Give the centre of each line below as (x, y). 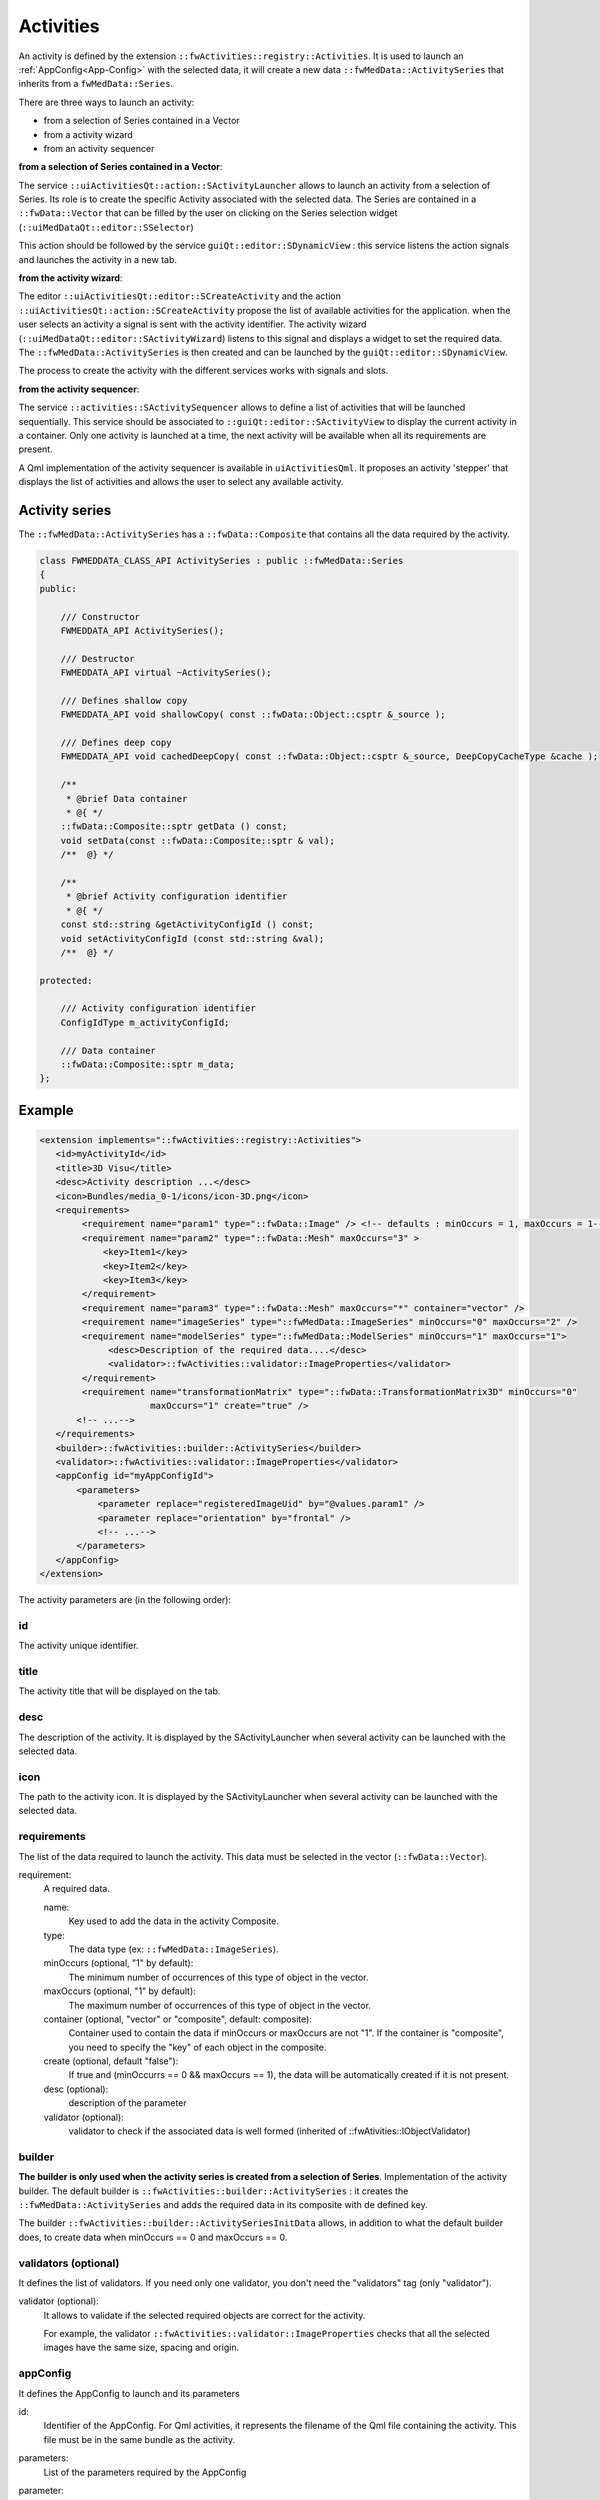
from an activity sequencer (99, 148)
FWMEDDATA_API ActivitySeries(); (142, 630)
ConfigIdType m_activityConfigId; (145, 1022)
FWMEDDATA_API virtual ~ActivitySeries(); (166, 673)
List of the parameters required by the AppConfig (145, 2472)
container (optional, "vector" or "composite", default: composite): (177, 2019)
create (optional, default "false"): (111, 2061)
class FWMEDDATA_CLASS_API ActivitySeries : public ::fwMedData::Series (221, 560)
